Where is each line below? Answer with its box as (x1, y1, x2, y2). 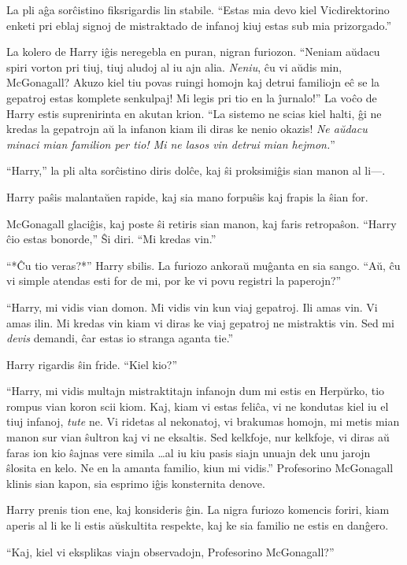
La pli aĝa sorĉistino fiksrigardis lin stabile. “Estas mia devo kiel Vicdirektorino (6, 2, 390, 17)
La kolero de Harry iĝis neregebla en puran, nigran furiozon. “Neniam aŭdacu (6, 43, 380, 60)
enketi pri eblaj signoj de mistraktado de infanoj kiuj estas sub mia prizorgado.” (6, 17, 392, 33)
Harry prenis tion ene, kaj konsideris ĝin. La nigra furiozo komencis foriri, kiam (6, 501, 390, 518)
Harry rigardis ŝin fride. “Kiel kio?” (6, 356, 177, 372)
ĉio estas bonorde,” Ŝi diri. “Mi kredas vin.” (6, 231, 216, 247)
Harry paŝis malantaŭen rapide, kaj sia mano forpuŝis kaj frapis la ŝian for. (6, 188, 368, 205)
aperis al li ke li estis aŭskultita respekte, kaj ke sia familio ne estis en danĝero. (6, 517, 389, 534)
